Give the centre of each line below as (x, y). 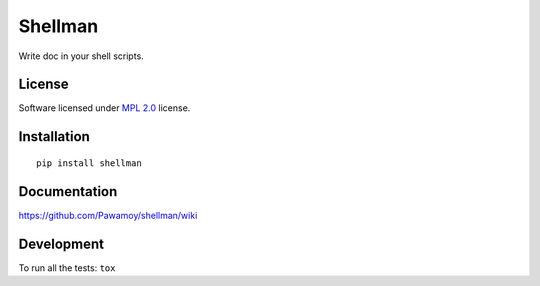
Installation (54, 136)
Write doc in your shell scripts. (81, 56)
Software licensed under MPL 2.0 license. (104, 108)
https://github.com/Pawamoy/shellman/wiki (108, 215)
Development (61, 243)
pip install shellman (89, 163)
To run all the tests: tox (67, 267)
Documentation (68, 191)
